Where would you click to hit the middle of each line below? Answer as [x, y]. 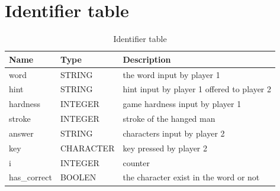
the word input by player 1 [171, 74]
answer [21, 133]
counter [136, 162]
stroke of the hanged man [169, 119]
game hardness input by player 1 [182, 104]
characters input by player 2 [174, 133]
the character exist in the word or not [191, 177]
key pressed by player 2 [165, 148]
